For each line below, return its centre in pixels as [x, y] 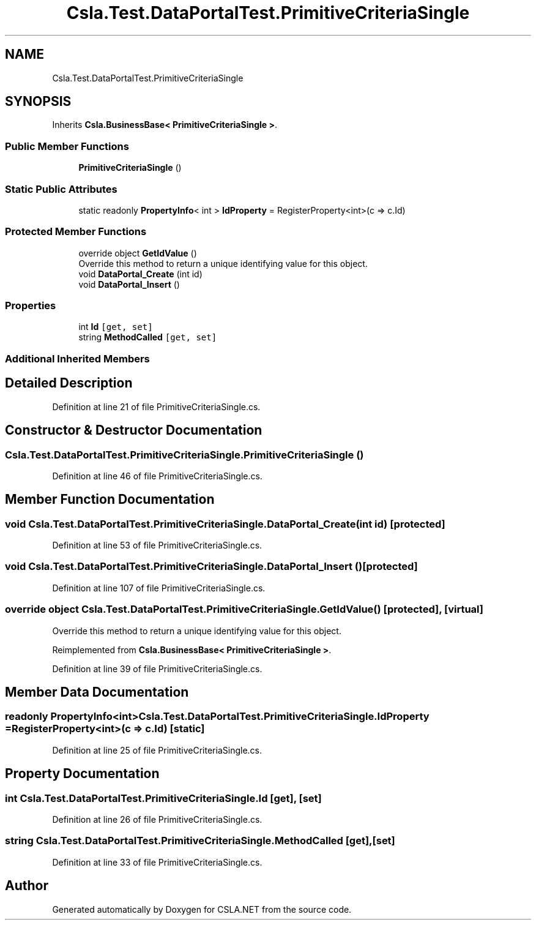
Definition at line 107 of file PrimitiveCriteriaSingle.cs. [159, 588]
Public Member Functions [67, 146]
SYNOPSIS [38, 102]
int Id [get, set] [116, 327]
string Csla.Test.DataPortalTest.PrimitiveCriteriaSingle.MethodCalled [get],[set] [200, 841]
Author [27, 886]
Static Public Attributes [61, 189]
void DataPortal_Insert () [129, 284]
